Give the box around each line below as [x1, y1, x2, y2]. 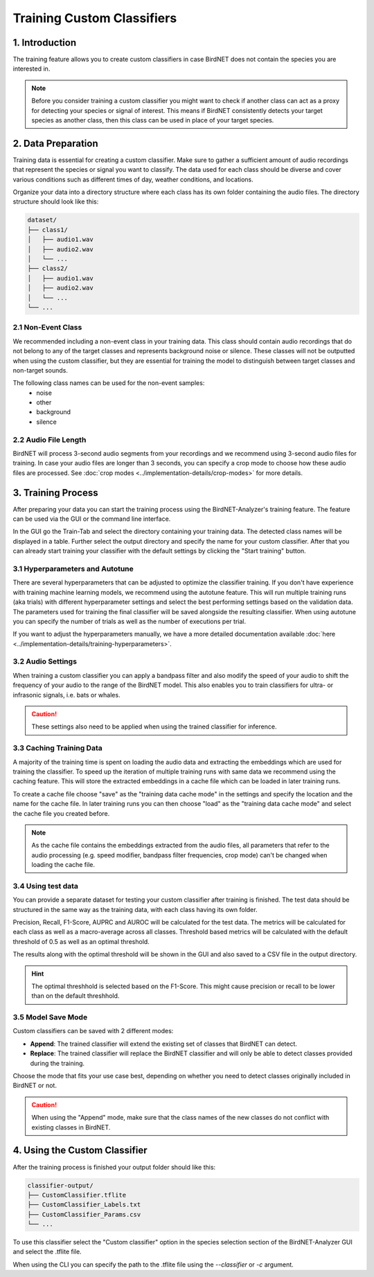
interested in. [12, 64, 51, 73]
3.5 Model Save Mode [12, 1012, 88, 1022]
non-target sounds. [12, 366, 69, 374]
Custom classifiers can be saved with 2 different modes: [12, 1027, 174, 1035]
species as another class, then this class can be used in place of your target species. [31, 116, 274, 125]
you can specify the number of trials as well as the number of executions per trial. [12, 617, 246, 625]
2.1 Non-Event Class [12, 323, 82, 332]
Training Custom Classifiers [12, 10, 177, 26]
